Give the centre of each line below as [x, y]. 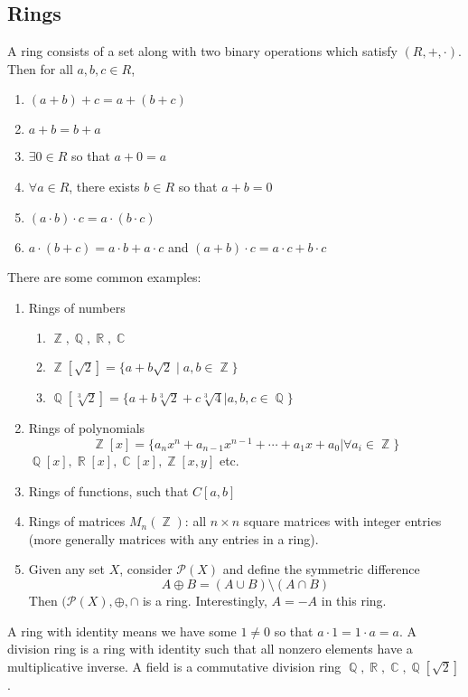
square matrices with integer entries [342, 521]
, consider [146, 569]
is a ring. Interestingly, [205, 600]
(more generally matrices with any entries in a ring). [173, 538]
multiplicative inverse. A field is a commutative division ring [174, 666]
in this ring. [354, 600]
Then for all [40, 68]
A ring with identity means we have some [122, 631]
